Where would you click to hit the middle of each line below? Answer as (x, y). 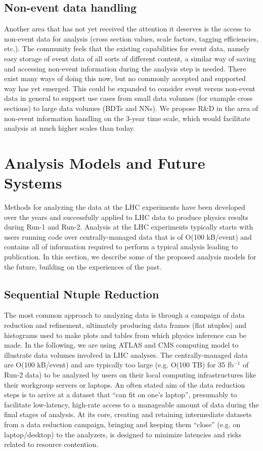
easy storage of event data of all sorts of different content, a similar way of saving (130, 58)
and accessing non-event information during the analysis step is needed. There (125, 68)
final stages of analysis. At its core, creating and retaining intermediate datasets (128, 414)
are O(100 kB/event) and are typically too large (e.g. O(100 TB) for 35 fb (119, 365)
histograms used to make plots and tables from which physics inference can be (125, 335)
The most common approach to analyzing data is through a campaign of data (124, 315)
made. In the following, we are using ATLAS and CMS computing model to (121, 345)
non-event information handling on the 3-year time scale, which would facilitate (127, 118)
